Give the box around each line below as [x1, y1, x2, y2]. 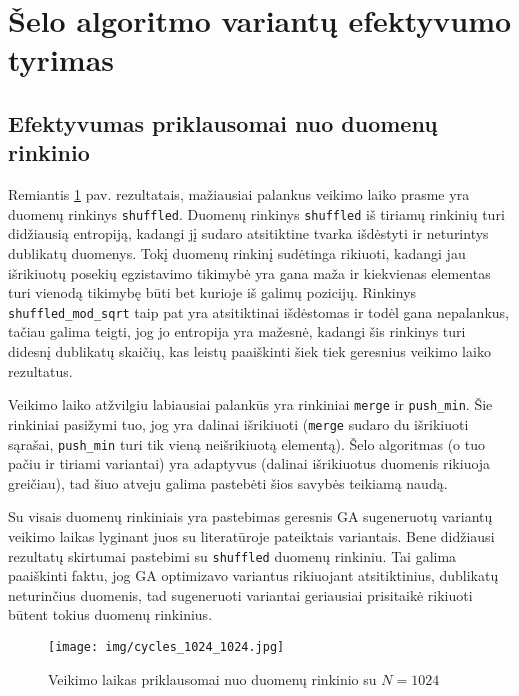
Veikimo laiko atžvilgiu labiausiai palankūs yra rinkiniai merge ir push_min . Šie [8, 394, 493, 415]
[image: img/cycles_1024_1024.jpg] [48, 640, 285, 654]
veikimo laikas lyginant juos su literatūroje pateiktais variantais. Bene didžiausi [8, 525, 495, 546]
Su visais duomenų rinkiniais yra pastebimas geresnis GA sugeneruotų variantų [8, 506, 493, 527]
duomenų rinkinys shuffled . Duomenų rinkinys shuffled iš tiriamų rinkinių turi [8, 203, 505, 224]
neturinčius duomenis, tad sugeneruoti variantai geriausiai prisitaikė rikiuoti [8, 584, 473, 605]
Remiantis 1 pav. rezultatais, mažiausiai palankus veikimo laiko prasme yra [8, 184, 470, 205]
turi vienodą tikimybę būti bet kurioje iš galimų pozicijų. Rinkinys [8, 282, 417, 303]
